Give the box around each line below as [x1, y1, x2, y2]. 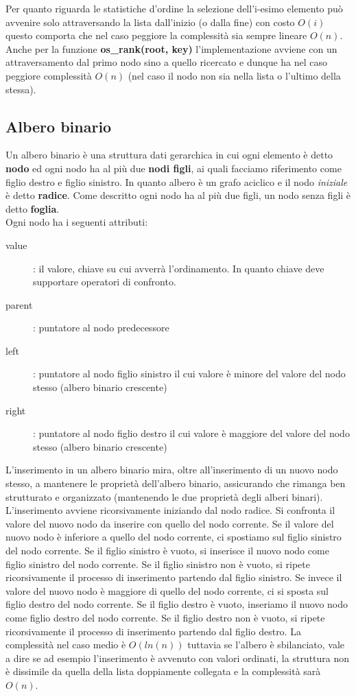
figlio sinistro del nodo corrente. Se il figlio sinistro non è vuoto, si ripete [5, 556, 310, 571]
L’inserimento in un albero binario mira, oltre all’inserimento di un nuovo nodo [5, 462, 338, 477]
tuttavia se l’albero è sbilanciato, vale [187, 637, 344, 652]
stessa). [5, 82, 36, 96]
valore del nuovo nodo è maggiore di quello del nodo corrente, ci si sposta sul [5, 583, 329, 598]
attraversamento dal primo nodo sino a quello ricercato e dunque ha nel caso [5, 55, 328, 69]
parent [5, 297, 33, 311]
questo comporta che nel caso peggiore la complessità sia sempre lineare [5, 28, 307, 43]
